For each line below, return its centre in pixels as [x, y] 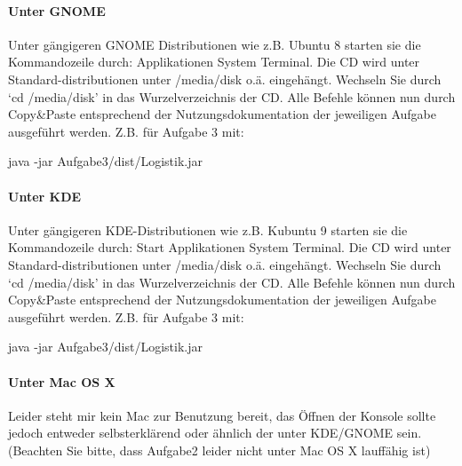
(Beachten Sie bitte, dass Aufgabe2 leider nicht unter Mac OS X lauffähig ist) [219, 450]
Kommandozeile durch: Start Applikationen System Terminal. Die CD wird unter [230, 247]
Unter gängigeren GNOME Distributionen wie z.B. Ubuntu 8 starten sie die [215, 44]
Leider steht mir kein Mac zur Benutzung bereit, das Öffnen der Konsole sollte [222, 415]
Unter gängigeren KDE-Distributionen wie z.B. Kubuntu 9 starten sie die [208, 229]
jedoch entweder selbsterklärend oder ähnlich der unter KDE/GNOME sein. [215, 433]
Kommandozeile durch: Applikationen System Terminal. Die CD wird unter [214, 62]
